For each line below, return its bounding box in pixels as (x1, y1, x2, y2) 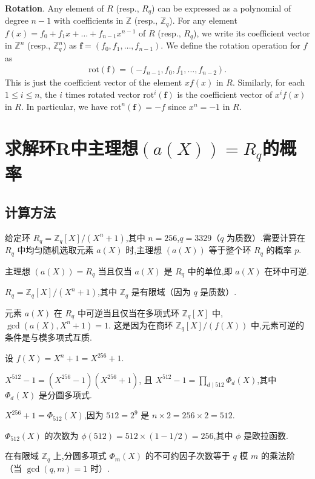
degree (5, 14, 28, 27)
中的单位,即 (187, 264, 233, 277)
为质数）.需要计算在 (227, 231, 305, 243)
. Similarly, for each (232, 76, 305, 89)
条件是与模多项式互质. (5, 331, 92, 344)
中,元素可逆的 (251, 318, 304, 331)
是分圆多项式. (38, 388, 92, 401)
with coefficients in (53, 14, 124, 27)
